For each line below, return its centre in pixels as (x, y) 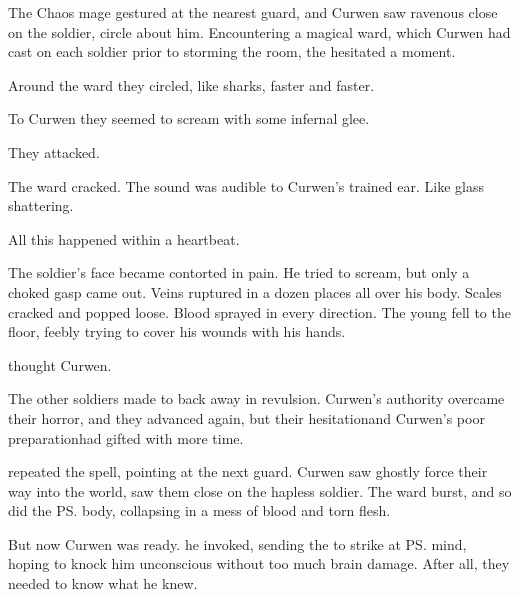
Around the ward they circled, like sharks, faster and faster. (191, 84)
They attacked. (54, 151)
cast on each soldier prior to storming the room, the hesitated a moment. (232, 51)
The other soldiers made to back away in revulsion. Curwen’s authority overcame (256, 398)
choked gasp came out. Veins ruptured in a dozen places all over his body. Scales (255, 291)
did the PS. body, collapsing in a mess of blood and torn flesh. (199, 510)
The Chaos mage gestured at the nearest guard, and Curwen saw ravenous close (253, 12)
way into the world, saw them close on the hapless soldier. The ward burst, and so (260, 490)
